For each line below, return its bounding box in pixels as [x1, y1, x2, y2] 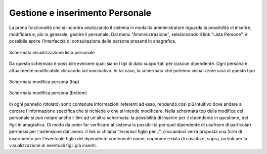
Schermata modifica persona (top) [9, 79, 79, 85]
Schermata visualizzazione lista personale [9, 49, 95, 55]
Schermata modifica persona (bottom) [9, 90, 88, 96]
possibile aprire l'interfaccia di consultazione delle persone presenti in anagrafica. [9, 38, 177, 44]
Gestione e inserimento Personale [9, 7, 152, 18]
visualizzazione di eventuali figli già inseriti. [9, 143, 97, 149]
